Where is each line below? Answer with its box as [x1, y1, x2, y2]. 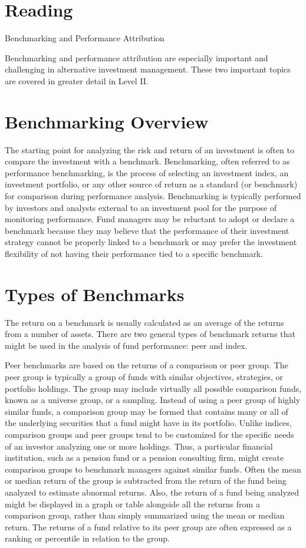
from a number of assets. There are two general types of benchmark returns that [5, 328, 295, 340]
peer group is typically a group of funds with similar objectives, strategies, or [5, 371, 284, 383]
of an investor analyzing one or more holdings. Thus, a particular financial [5, 440, 273, 452]
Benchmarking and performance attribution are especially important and [5, 51, 268, 64]
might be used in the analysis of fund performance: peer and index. [5, 339, 248, 351]
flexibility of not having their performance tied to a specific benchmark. [5, 247, 264, 259]
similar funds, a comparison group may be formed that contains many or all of [5, 405, 288, 417]
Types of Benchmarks [5, 282, 185, 306]
